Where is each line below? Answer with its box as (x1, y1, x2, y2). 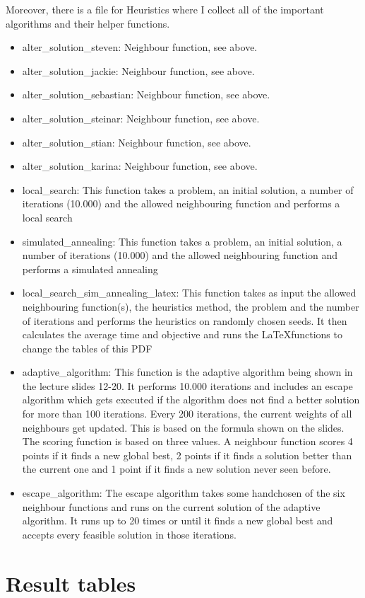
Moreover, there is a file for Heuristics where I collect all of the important (6, 2, 324, 16)
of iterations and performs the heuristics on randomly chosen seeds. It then (22, 313, 347, 328)
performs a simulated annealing (22, 261, 158, 276)
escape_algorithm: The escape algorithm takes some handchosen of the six (22, 485, 345, 500)
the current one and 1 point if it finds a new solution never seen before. (22, 461, 331, 476)
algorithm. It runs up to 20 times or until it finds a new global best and (22, 513, 333, 528)
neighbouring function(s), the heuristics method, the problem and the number (22, 299, 359, 314)
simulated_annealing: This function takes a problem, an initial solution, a (22, 234, 342, 248)
